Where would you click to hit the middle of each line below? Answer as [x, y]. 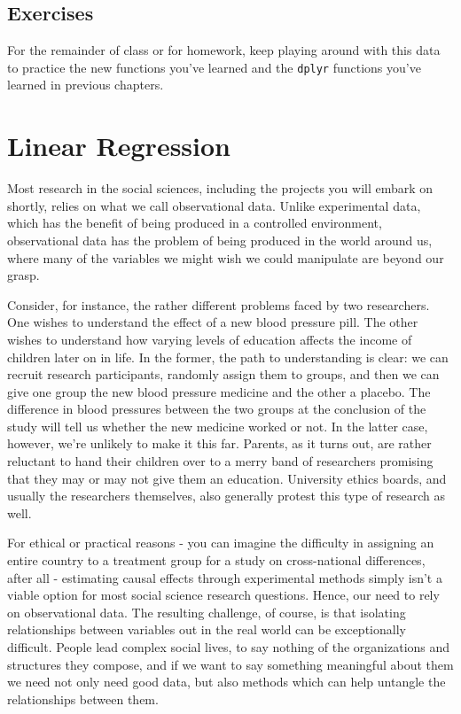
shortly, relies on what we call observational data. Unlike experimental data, [214, 205]
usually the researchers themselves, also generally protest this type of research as [227, 496]
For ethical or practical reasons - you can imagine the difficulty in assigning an [221, 543]
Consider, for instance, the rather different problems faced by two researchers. [219, 304]
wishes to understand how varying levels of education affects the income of [210, 339]
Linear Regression [119, 146]
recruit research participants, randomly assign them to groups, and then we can [223, 374]
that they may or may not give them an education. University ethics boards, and [227, 478]
